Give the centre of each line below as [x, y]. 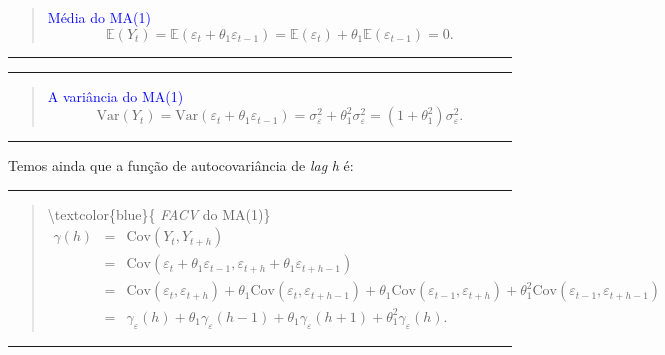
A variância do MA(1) [115, 95]
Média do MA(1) [99, 17]
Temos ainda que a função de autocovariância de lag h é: [181, 165]
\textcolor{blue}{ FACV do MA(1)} [159, 213]
